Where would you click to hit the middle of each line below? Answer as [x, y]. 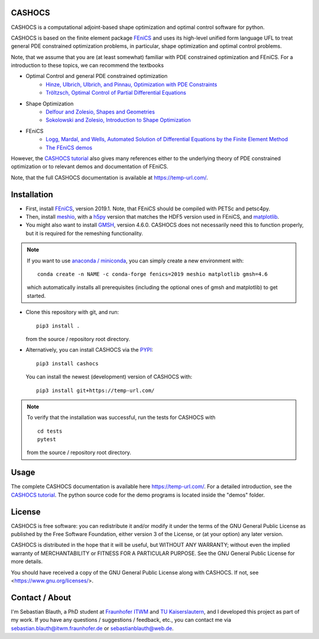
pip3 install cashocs [67, 363]
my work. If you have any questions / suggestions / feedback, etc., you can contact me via [121, 620]
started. [36, 296]
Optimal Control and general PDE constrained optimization [97, 76]
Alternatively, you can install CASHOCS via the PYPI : [89, 350]
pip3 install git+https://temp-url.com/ [95, 390]
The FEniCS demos [69, 147]
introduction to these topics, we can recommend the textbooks [87, 66]
